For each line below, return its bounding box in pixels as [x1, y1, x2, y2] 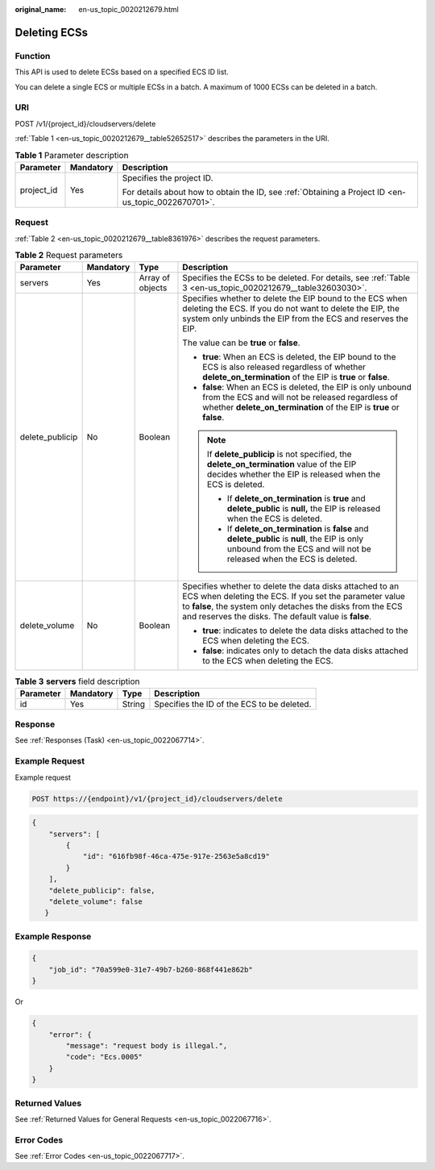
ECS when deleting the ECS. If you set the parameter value [182, 591, 406, 602]
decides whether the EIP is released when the [206, 468, 381, 480]
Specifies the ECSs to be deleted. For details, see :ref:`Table [182, 273, 411, 284]
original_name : [14, 5, 67, 14]
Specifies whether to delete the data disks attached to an [182, 581, 399, 592]
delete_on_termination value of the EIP [206, 459, 357, 470]
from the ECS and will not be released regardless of [202, 392, 399, 403]
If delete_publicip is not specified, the [206, 448, 352, 460]
